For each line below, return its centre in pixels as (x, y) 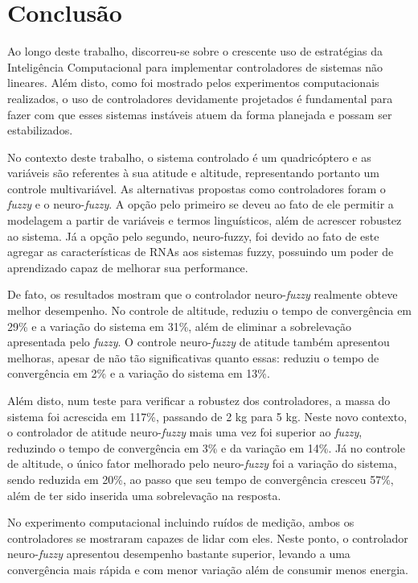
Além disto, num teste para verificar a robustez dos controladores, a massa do (199, 400)
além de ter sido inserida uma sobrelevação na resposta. (144, 495)
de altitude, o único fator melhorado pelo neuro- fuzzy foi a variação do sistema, (202, 463)
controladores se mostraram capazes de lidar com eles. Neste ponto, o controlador (208, 538)
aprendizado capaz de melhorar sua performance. (128, 267)
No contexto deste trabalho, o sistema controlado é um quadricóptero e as (189, 157)
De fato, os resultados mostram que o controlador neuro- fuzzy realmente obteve (203, 294)
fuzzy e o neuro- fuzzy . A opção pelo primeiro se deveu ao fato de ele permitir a (201, 204)
